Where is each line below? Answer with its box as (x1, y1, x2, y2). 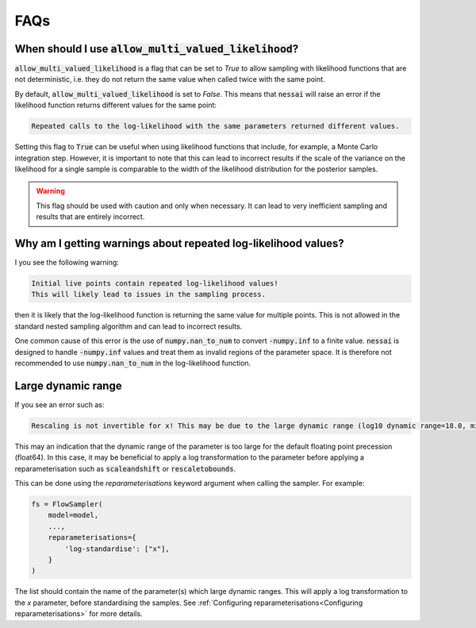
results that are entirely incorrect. (36, 212, 145, 222)
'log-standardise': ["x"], (64, 544, 170, 553)
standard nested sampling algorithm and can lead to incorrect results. (14, 322, 243, 331)
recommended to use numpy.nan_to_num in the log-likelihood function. (14, 358, 251, 368)
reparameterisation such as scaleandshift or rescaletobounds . (14, 464, 236, 473)
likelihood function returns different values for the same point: (14, 100, 217, 110)
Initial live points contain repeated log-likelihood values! (31, 279, 278, 288)
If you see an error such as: (14, 399, 105, 409)
